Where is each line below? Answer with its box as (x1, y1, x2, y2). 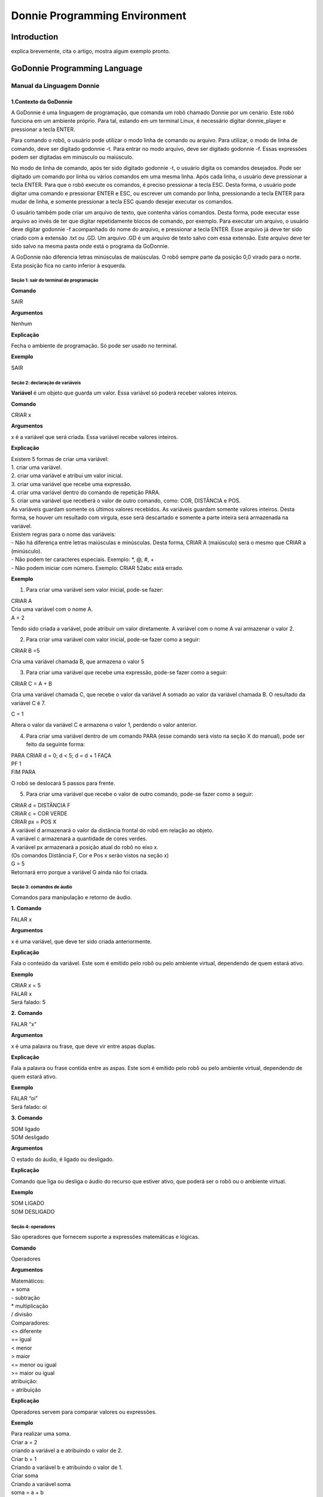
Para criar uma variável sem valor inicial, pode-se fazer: (26, 586, 164, 593)
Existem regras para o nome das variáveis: (11, 531, 116, 538)
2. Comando (11, 1010, 43, 1017)
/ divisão (11, 1311, 32, 1318)
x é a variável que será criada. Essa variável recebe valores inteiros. (11, 433, 179, 440)
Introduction (11, 32, 59, 42)
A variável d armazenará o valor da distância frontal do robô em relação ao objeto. (11, 826, 214, 834)
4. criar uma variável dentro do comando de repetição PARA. (11, 489, 161, 496)
